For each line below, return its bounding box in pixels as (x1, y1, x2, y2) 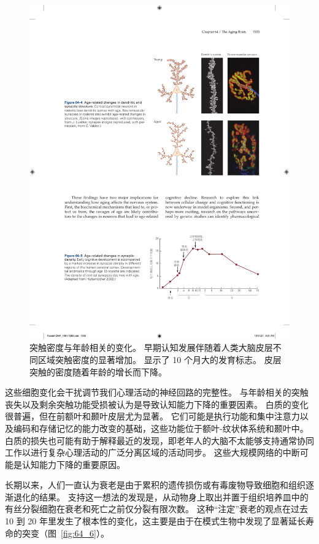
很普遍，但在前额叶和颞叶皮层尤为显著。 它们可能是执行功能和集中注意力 (5, 410, 300, 423)
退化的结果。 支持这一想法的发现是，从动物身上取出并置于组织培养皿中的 (13, 490, 309, 503)
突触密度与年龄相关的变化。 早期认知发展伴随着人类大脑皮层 (29, 341, 273, 354)
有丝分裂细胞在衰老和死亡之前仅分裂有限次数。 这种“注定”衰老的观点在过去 (5, 502, 308, 515)
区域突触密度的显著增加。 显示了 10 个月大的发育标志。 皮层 (37, 353, 282, 366)
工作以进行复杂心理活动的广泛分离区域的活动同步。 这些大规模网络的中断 (5, 446, 300, 459)
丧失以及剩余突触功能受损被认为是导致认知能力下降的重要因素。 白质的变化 (5, 397, 309, 410)
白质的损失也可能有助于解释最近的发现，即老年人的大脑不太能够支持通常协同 (5, 434, 314, 446)
